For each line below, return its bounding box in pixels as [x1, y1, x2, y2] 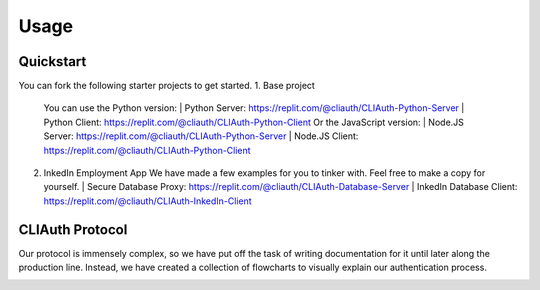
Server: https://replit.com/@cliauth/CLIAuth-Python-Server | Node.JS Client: [43, 130, 359, 142]
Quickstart [18, 53, 87, 70]
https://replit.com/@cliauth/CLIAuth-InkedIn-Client [43, 195, 252, 207]
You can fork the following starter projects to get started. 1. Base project [18, 80, 315, 92]
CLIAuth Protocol [18, 221, 128, 238]
